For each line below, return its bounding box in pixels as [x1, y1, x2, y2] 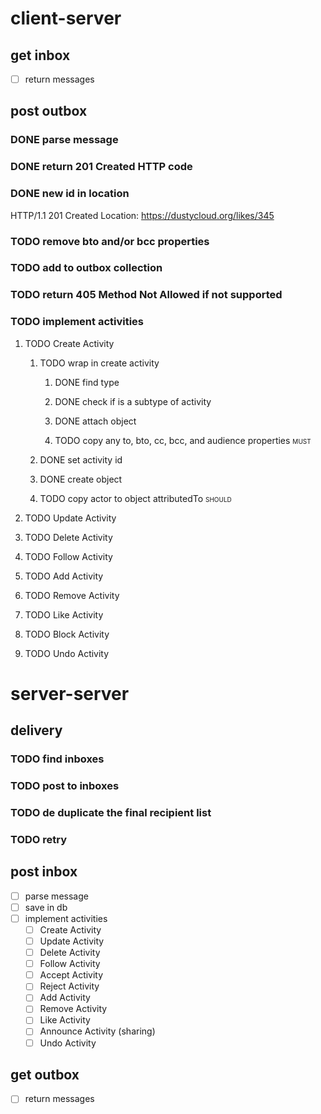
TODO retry [10, 832, 68, 846]
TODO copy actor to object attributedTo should [39, 492, 232, 504]
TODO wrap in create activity [39, 357, 160, 369]
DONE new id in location [10, 187, 130, 201]
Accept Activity [39, 969, 104, 981]
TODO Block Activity [24, 628, 110, 640]
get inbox [10, 47, 71, 64]
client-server [10, 7, 122, 30]
